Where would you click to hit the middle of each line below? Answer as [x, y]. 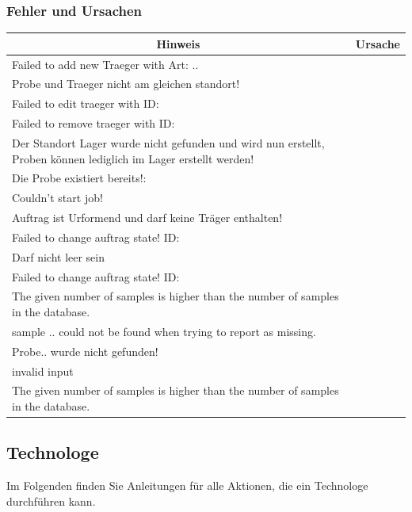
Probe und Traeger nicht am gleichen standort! [126, 84]
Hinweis [178, 43]
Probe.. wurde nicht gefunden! [85, 351]
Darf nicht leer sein [59, 256]
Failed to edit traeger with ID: [86, 103]
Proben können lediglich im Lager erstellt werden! [133, 158]
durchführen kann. [51, 501]
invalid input [43, 371]
